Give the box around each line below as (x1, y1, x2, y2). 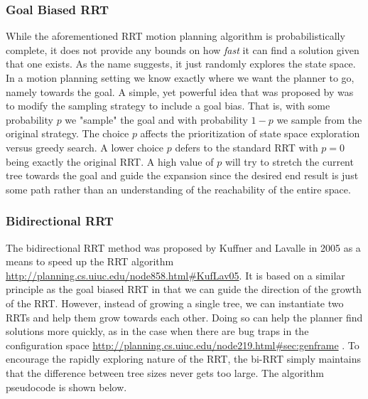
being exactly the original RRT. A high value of (6, 154, 214, 169)
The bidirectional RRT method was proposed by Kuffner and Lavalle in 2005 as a (6, 240, 361, 255)
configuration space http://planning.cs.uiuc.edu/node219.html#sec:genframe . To (6, 337, 359, 352)
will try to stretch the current (224, 154, 354, 169)
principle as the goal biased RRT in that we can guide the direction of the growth (6, 282, 362, 297)
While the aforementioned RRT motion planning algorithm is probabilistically (6, 28, 345, 43)
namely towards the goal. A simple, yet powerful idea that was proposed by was (6, 84, 354, 99)
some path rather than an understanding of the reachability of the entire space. (6, 181, 351, 196)
